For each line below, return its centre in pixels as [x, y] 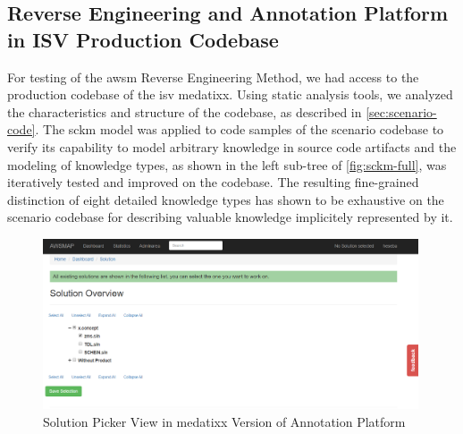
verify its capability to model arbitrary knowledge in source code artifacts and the [232, 146]
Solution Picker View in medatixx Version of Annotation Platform [224, 421]
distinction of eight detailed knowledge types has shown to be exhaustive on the [226, 199]
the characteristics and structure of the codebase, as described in [185, 111]
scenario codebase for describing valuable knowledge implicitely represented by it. [230, 217]
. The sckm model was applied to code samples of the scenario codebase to [240, 129]
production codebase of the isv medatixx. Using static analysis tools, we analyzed [230, 94]
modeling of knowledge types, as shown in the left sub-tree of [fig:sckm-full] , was [227, 164]
